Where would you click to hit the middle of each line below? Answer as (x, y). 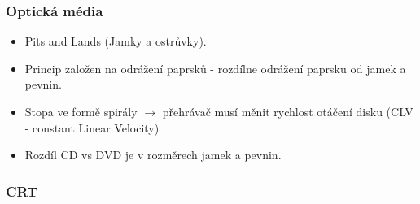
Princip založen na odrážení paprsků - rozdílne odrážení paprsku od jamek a (215, 68)
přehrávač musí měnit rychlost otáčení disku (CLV (288, 111)
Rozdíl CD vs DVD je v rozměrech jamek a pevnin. (153, 155)
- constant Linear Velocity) (92, 127)
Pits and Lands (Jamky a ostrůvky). (116, 41)
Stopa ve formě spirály (81, 111)
